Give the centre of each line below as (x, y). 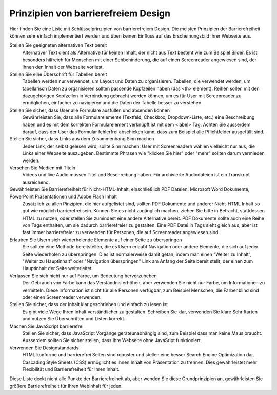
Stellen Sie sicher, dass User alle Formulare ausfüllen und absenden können (90, 110)
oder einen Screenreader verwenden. (62, 297)
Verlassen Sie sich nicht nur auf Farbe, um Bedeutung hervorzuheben (83, 276)
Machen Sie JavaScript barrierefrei (46, 326)
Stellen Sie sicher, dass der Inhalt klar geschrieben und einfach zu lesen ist (89, 304)
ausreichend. (36, 182)
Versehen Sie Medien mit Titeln (43, 168)
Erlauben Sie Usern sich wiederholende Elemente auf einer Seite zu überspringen (96, 240)
